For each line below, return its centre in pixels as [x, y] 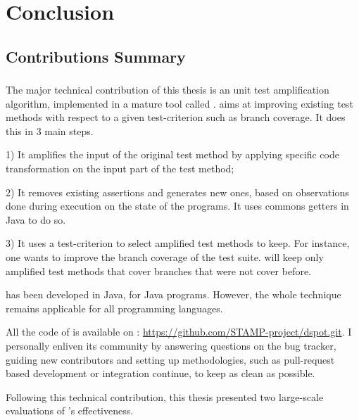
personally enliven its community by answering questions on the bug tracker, [171, 345]
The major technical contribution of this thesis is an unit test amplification [168, 90]
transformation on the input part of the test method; [120, 168]
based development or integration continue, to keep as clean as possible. [160, 373]
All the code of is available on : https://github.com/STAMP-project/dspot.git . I [179, 332]
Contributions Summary [96, 56]
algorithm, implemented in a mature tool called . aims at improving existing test [179, 103]
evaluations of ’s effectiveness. [70, 411]
